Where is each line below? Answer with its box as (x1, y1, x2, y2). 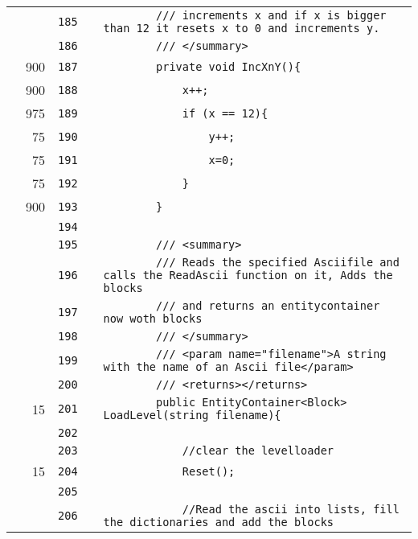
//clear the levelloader (182, 444, 334, 457)
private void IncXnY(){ (156, 60, 301, 73)
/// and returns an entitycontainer (156, 299, 380, 312)
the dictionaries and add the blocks (103, 516, 334, 529)
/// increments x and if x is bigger (156, 9, 387, 22)
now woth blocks (103, 312, 203, 325)
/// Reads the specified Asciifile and (156, 256, 400, 269)
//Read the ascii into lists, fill (182, 503, 400, 516)
